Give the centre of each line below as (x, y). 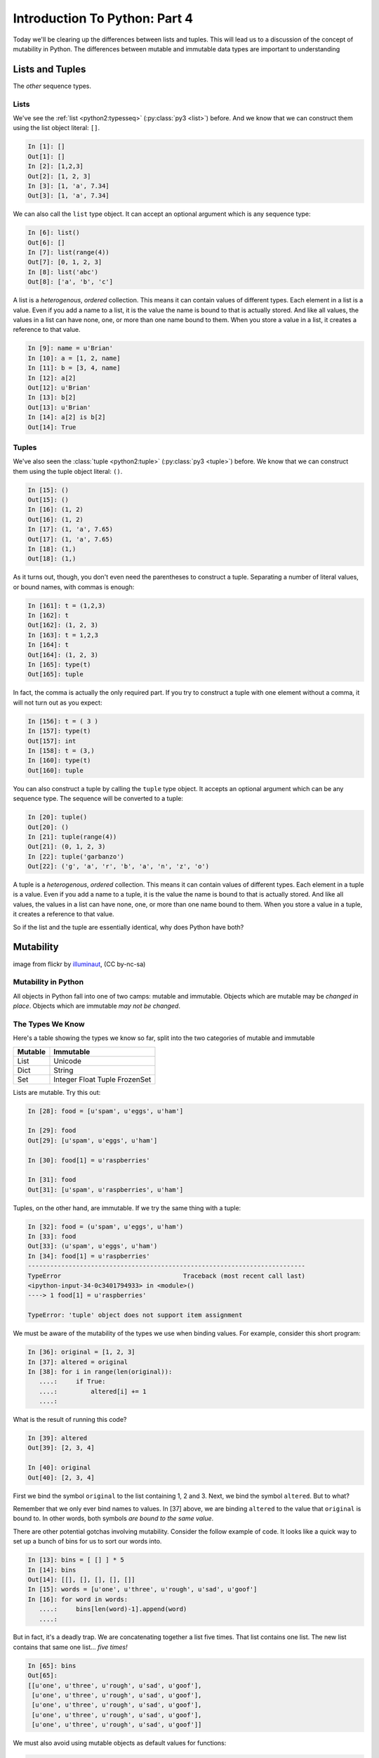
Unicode (68, 1060)
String (64, 1070)
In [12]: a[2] (52, 378)
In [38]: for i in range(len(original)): (100, 1372)
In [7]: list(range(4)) (69, 252)
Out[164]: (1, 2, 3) (63, 655)
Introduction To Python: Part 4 (103, 18)
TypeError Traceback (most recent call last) (166, 1276)
